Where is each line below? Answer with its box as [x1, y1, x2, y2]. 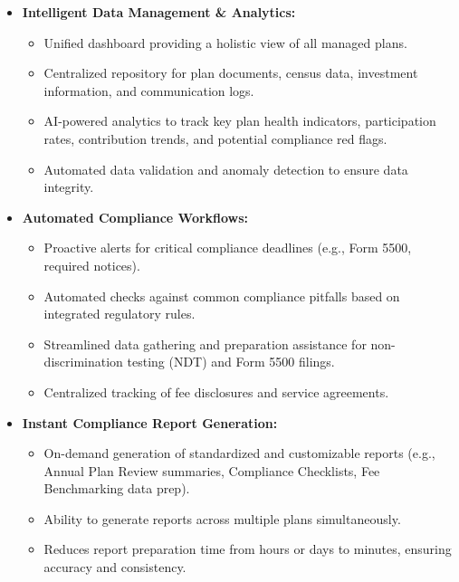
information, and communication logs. [43, 81, 254, 100]
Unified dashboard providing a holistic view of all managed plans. [43, 33, 407, 52]
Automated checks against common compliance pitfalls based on [43, 286, 400, 305]
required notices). [43, 255, 140, 274]
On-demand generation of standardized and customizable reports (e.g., [43, 444, 435, 463]
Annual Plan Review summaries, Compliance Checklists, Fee [43, 461, 380, 480]
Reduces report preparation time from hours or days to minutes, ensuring [43, 539, 452, 558]
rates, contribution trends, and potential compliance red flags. [43, 129, 387, 148]
